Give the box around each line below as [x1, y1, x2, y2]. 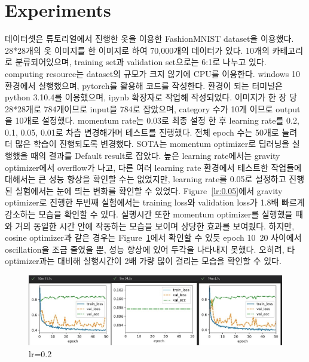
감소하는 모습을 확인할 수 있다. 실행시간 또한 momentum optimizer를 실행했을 [5, 208, 293, 220]
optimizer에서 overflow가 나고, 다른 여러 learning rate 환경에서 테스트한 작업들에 [5, 161, 302, 173]
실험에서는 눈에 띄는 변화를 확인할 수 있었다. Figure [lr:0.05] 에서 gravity [15, 184, 283, 197]
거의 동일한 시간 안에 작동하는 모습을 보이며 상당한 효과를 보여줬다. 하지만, [15, 219, 295, 232]
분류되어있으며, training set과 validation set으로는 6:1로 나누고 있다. [15, 56, 267, 68]
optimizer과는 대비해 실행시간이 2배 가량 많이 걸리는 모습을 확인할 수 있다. [5, 254, 282, 267]
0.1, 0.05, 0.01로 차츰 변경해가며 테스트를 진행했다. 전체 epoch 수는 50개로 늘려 [5, 125, 298, 138]
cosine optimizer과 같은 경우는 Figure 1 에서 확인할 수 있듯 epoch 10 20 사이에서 [5, 231, 302, 244]
